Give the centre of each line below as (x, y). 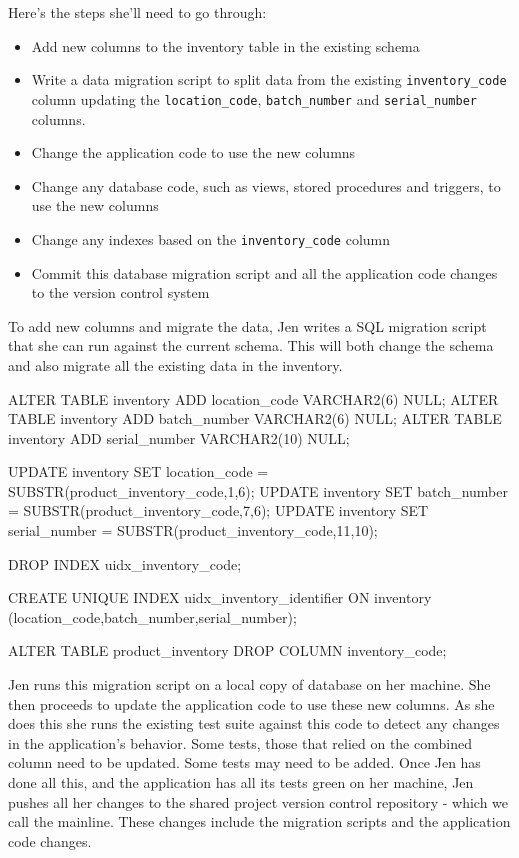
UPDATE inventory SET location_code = (138, 471)
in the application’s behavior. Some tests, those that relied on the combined (240, 742)
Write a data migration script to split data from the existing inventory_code (269, 79)
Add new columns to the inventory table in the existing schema (225, 45)
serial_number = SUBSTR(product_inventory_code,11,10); (193, 530)
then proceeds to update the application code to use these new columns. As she (251, 703)
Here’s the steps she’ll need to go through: (137, 12)
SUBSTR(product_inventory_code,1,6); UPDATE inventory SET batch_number (258, 490)
